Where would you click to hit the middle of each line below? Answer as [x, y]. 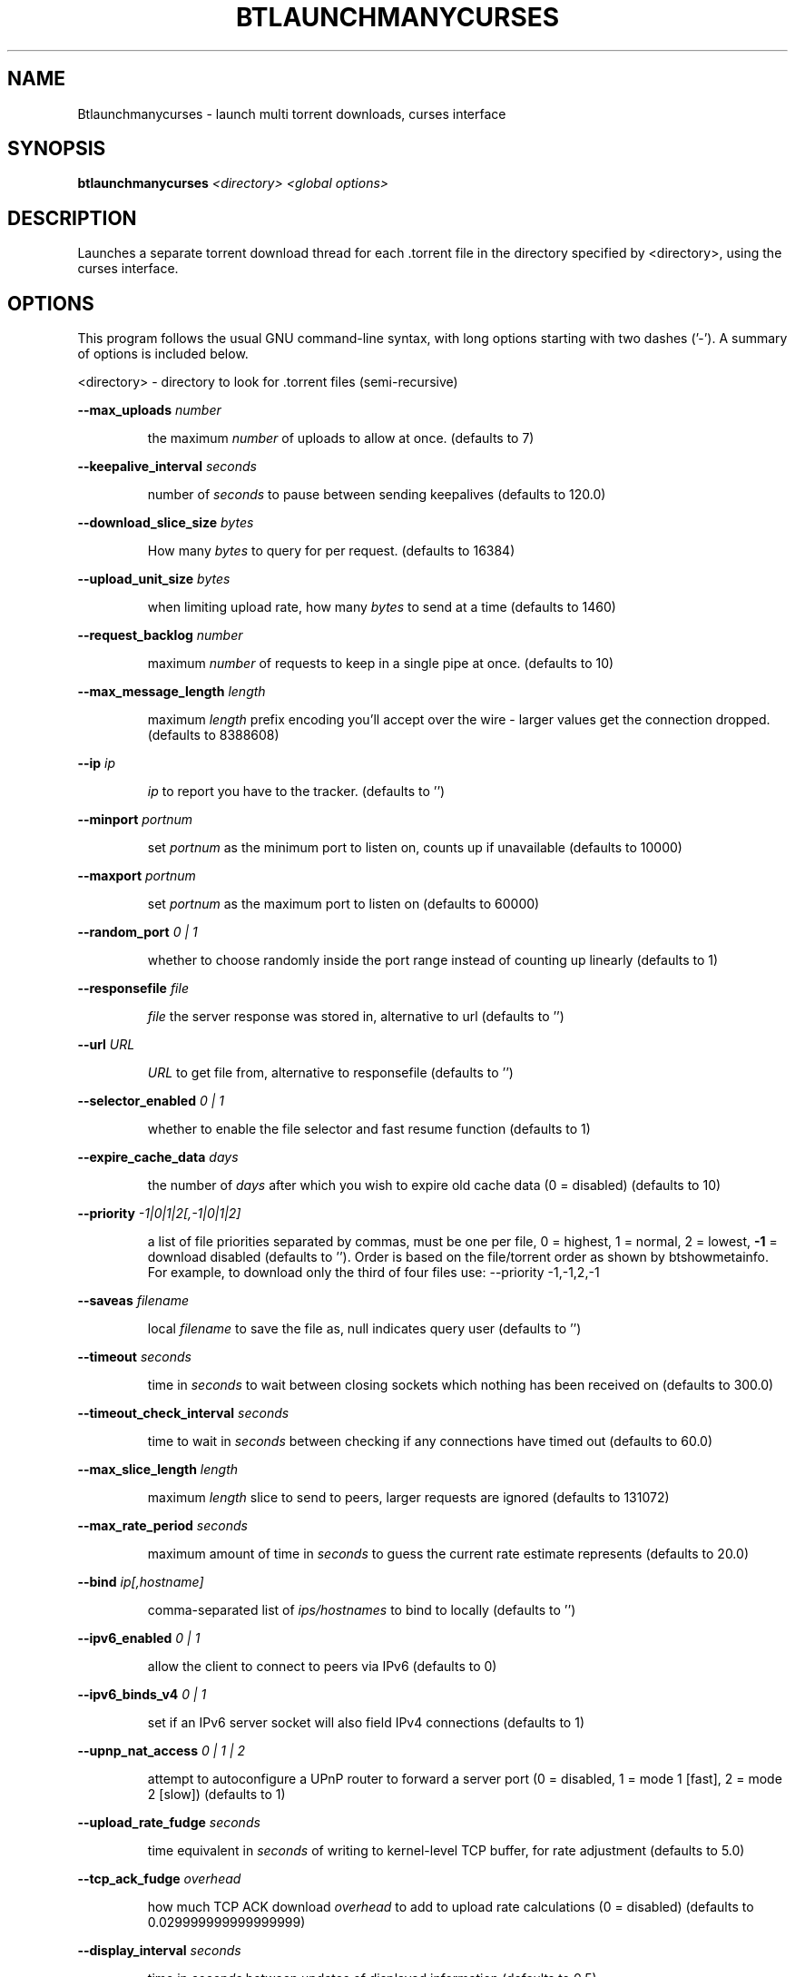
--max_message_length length [172, 692]
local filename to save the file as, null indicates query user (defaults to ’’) [364, 1329]
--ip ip [97, 763]
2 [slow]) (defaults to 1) [216, 1795]
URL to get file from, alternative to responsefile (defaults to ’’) [330, 1073]
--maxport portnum [137, 876]
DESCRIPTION [72, 218]
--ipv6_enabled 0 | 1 [139, 1638]
